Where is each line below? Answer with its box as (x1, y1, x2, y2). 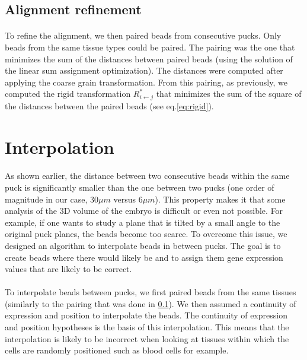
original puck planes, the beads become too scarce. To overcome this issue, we (5, 228, 287, 240)
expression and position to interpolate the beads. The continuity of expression (5, 309, 287, 321)
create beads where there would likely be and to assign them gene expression (5, 251, 283, 263)
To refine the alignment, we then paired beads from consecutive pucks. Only (5, 29, 282, 42)
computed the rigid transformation (5, 87, 131, 100)
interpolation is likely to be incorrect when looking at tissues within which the (5, 332, 289, 345)
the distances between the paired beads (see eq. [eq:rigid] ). (5, 99, 214, 112)
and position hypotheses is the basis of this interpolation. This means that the (5, 321, 289, 333)
